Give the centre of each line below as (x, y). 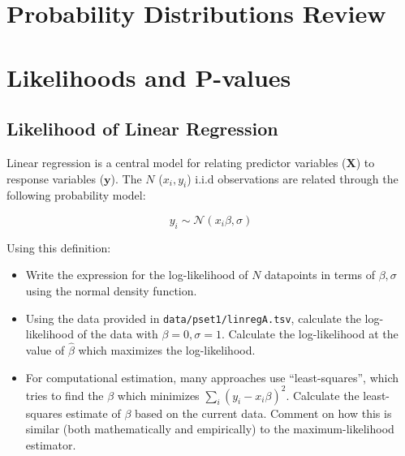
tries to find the (65, 395)
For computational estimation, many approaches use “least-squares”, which (212, 377)
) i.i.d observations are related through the (293, 178)
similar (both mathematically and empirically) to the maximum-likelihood (210, 429)
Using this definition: (59, 247)
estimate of (93, 413)
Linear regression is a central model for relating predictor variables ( (177, 162)
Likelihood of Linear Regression (142, 129)
